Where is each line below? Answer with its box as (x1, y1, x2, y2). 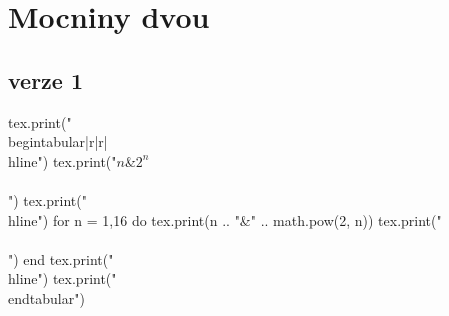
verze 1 (8, 64, 84, 95)
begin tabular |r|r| (8, 131, 108, 152)
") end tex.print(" (8, 248, 114, 269)
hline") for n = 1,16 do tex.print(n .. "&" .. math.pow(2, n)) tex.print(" (8, 209, 442, 230)
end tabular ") (8, 287, 85, 308)
